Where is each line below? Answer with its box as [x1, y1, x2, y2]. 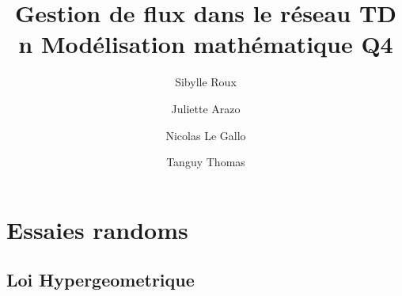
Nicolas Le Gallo [165, 127, 246, 143]
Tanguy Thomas [166, 154, 245, 170]
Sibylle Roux [175, 74, 237, 90]
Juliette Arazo [171, 100, 241, 116]
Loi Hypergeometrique [6, 268, 195, 292]
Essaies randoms [6, 213, 188, 245]
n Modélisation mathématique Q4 [18, 28, 393, 60]
